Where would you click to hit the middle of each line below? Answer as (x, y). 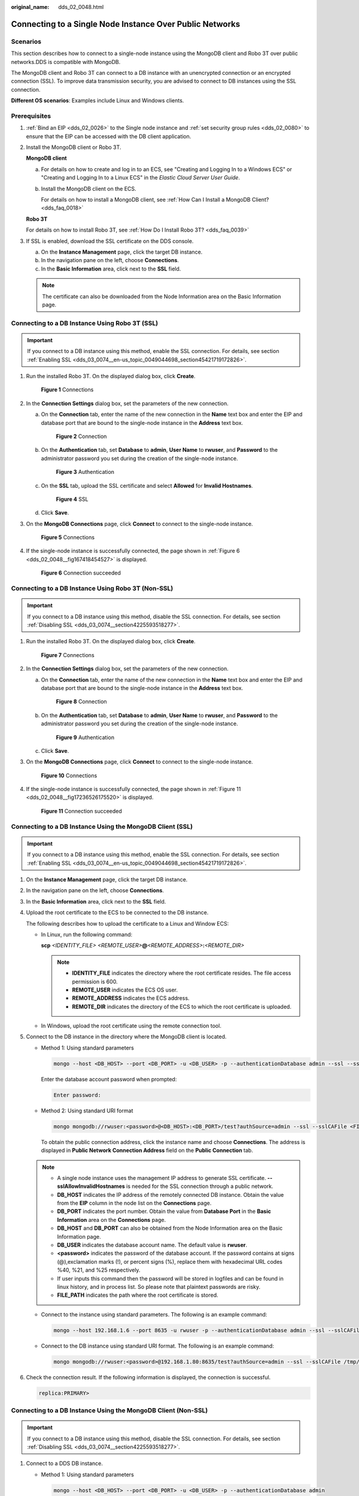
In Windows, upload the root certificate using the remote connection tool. (131, 1026)
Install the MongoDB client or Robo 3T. (74, 147)
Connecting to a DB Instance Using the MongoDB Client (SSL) (102, 826)
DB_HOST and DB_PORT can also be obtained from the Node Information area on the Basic (170, 1228)
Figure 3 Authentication (85, 472)
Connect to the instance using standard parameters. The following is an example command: (154, 1314)
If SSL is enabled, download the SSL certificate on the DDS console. (110, 241)
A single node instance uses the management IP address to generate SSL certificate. (162, 1178)
